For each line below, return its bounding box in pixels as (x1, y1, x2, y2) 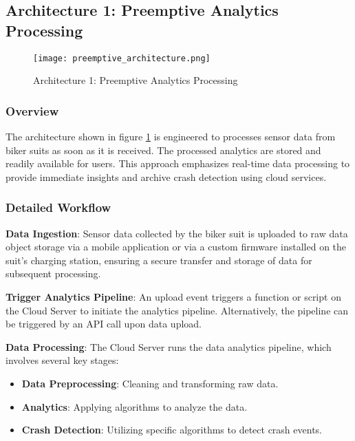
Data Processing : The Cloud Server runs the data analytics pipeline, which (6, 339, 332, 354)
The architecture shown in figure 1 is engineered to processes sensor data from (6, 129, 336, 144)
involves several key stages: (6, 353, 119, 367)
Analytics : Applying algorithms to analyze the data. (21, 399, 248, 413)
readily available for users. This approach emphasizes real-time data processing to (6, 156, 350, 171)
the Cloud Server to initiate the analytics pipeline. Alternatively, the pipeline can (6, 303, 349, 317)
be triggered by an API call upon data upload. (6, 316, 202, 331)
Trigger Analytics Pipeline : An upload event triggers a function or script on (6, 290, 341, 304)
